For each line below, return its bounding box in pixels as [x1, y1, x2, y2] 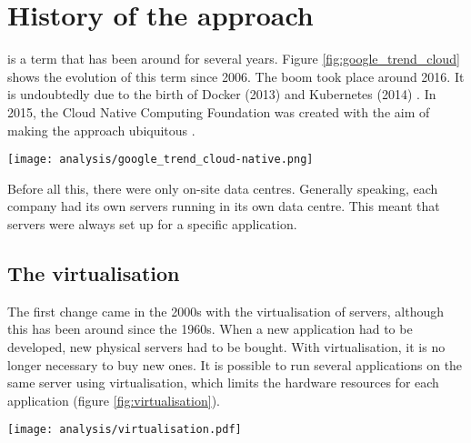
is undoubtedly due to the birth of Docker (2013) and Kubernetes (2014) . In [7, 85, 436, 104]
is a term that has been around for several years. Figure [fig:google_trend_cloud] [7, 49, 460, 68]
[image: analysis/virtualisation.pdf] [7, 423, 242, 437]
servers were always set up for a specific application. [7, 214, 297, 233]
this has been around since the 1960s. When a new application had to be [7, 319, 413, 338]
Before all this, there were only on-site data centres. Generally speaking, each [7, 178, 438, 197]
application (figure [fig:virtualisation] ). [7, 390, 220, 409]
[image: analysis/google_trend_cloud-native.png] [7, 153, 314, 166]
